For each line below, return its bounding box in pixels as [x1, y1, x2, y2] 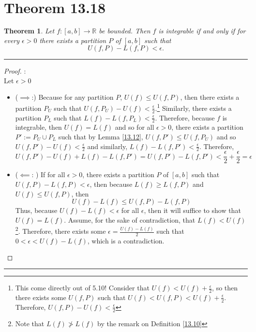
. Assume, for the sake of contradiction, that [64, 214, 196, 225]
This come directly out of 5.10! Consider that [15, 283, 150, 293]
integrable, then [15, 122, 62, 132]
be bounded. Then [99, 26, 151, 36]
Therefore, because [159, 112, 215, 122]
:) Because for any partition [31, 91, 114, 102]
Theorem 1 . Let [4, 26, 55, 36]
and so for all [115, 122, 154, 132]
